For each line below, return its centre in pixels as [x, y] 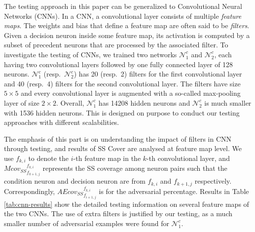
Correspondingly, [30, 191]
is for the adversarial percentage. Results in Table [174, 191]
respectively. [213, 181]
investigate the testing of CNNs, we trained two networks [91, 54]
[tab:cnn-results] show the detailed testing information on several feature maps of [127, 204]
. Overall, [70, 102]
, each [223, 54]
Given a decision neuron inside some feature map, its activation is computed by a [127, 35]
